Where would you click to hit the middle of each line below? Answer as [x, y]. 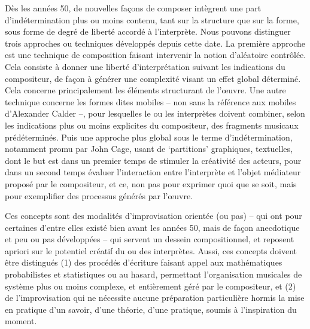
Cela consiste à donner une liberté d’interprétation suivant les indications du [145, 66]
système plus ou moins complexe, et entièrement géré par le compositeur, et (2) [151, 286]
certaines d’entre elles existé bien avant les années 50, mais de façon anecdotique [152, 227]
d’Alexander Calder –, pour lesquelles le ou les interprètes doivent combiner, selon [155, 113]
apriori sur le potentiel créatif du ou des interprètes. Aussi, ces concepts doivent [151, 250]
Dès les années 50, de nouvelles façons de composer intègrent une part [133, 8]
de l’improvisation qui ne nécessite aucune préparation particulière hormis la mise [155, 298]
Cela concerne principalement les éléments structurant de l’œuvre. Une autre [145, 90]
